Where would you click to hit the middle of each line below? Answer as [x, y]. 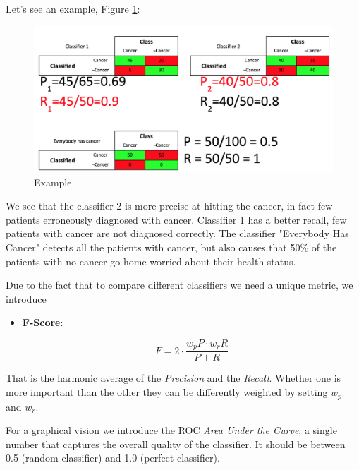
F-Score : [43, 322]
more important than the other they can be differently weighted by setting [167, 392]
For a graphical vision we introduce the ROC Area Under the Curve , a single [171, 430]
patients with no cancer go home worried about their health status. [151, 261]
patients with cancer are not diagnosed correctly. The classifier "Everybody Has [177, 233]
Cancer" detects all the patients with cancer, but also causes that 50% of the [171, 247]
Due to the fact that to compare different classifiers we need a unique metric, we [179, 285]
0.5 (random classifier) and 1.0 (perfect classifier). [113, 458]
